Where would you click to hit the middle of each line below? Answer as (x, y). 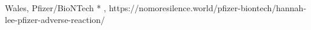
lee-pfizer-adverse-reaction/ (55, 19)
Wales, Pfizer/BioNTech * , (55, 8)
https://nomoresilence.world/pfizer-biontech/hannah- (208, 8)
